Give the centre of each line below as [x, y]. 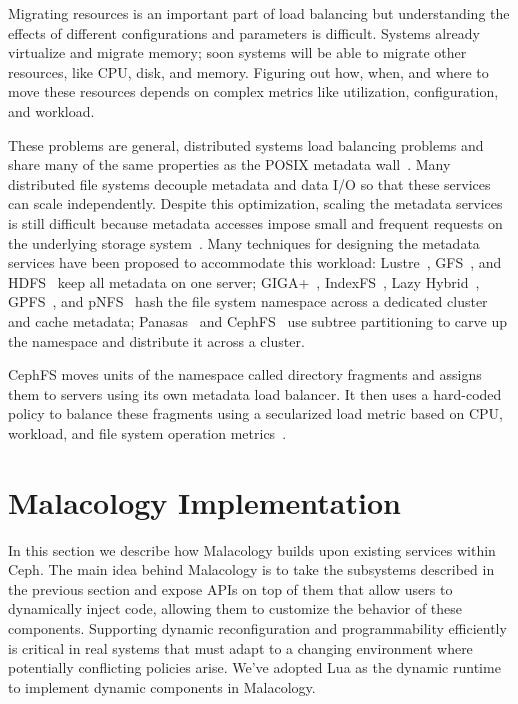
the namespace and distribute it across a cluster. [156, 340]
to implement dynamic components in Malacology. [162, 686]
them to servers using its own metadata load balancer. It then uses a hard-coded [255, 393]
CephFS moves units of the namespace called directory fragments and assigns [245, 374]
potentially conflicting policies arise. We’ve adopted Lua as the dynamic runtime [254, 667]
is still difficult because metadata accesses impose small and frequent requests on [255, 222]
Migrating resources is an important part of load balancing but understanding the [259, 13]
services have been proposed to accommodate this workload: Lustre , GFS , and [255, 262]
